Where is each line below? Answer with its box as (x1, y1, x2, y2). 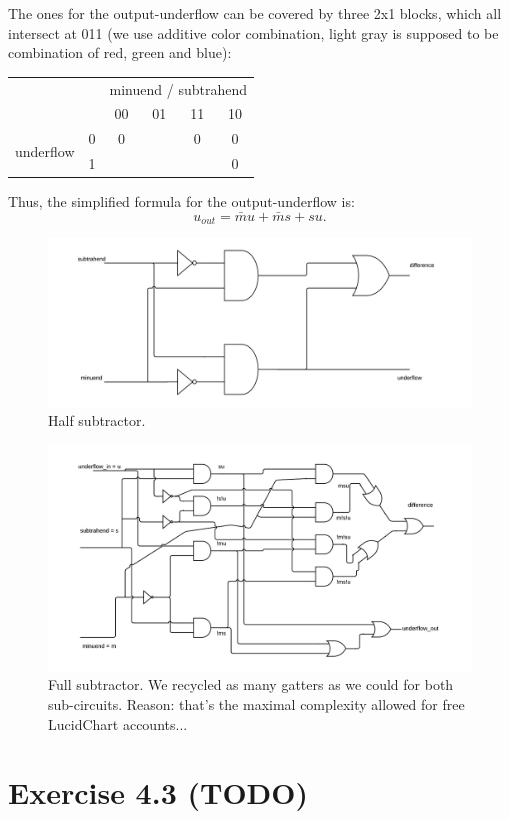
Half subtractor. (48, 410, 146, 431)
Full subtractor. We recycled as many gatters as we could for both (48, 674, 454, 695)
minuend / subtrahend (109, 78, 247, 99)
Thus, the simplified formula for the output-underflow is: (8, 191, 355, 212)
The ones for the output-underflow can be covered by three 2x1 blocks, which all (8, 3, 502, 23)
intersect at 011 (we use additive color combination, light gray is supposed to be (8, 22, 499, 43)
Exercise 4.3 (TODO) (8, 772, 308, 813)
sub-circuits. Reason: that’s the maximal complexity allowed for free (48, 693, 465, 714)
